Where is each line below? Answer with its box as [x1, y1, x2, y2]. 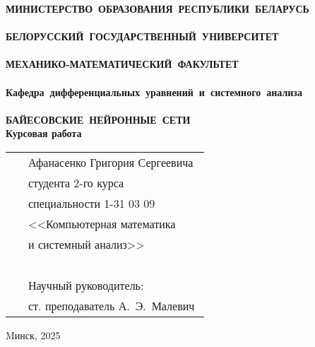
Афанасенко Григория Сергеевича [28, 153, 194, 170]
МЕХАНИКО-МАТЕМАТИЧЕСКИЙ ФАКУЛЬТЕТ [6, 57, 239, 71]
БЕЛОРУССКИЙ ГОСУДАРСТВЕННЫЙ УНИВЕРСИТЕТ [6, 29, 279, 44]
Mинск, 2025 [6, 327, 61, 342]
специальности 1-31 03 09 [28, 194, 155, 211]
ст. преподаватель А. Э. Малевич [28, 297, 195, 314]
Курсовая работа [6, 126, 82, 141]
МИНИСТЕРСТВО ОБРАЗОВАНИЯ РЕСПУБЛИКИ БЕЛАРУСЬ [6, 1, 309, 16]
